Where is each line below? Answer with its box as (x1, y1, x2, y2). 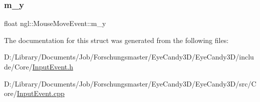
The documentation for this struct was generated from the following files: (4, 34, 229, 45)
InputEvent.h (32, 61, 73, 71)
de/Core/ (4, 61, 33, 71)
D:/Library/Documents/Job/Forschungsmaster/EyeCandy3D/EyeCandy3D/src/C (4, 78, 256, 88)
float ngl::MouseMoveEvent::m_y (4, 18, 106, 28)
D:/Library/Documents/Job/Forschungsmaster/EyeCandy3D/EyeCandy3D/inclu (4, 51, 254, 62)
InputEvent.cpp (17, 88, 65, 98)
